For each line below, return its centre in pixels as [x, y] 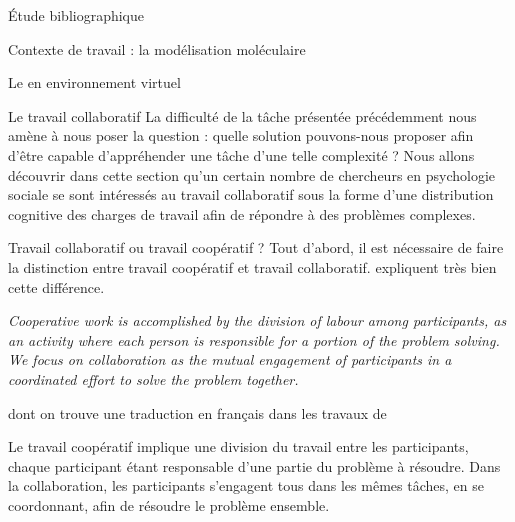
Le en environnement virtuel [94, 82]
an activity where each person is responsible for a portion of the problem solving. [254, 339]
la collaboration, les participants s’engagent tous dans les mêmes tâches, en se [246, 485]
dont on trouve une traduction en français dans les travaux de [197, 412]
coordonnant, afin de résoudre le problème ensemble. [169, 504]
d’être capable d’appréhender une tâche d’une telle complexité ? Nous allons [241, 154]
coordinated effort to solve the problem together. [153, 378]
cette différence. [56, 286]
